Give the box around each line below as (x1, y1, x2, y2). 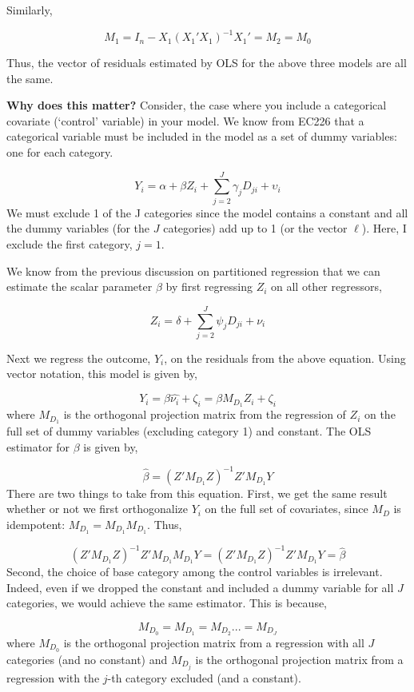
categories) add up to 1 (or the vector (163, 220, 348, 237)
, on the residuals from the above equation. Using (164, 349, 406, 366)
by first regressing (165, 278, 253, 295)
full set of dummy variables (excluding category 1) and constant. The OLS (6, 423, 372, 439)
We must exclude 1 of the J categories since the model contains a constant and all (6, 204, 408, 221)
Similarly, (6, 2, 53, 18)
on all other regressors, (271, 278, 382, 295)
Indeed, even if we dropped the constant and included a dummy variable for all (6, 579, 394, 595)
